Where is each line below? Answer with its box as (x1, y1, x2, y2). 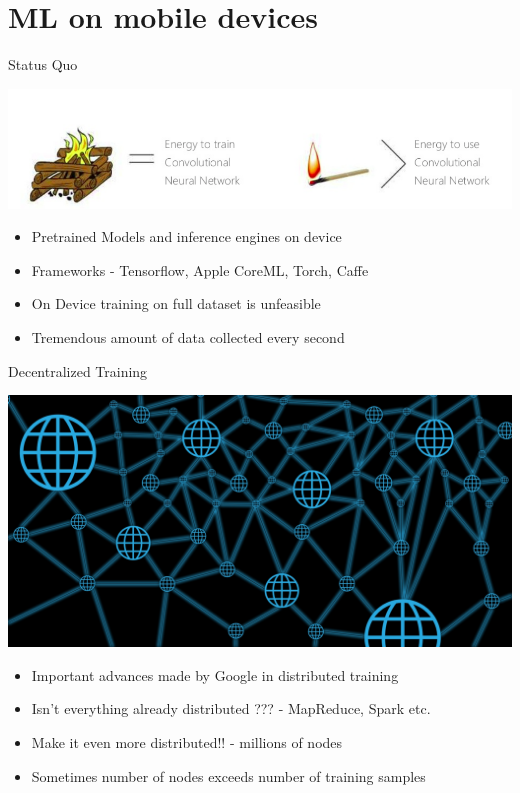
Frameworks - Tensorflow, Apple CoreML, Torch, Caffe (31, 259, 369, 280)
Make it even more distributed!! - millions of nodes (31, 731, 343, 752)
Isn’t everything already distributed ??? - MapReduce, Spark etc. (31, 698, 431, 719)
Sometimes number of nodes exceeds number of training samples (31, 765, 426, 786)
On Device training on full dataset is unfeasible (31, 293, 321, 314)
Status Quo (8, 54, 78, 75)
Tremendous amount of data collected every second (31, 326, 345, 347)
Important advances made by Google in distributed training (31, 664, 399, 685)
